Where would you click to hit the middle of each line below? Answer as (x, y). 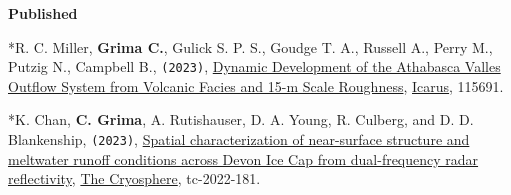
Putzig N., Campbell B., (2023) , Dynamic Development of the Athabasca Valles (254, 66)
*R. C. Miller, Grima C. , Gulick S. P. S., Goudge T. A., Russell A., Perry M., (250, 46)
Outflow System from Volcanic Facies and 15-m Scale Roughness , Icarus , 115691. (256, 85)
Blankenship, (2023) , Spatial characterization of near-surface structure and (239, 139)
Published (43, 13)
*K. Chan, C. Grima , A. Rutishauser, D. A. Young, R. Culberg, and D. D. (241, 119)
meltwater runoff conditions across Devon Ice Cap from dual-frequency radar (243, 158)
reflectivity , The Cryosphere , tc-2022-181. (134, 178)
